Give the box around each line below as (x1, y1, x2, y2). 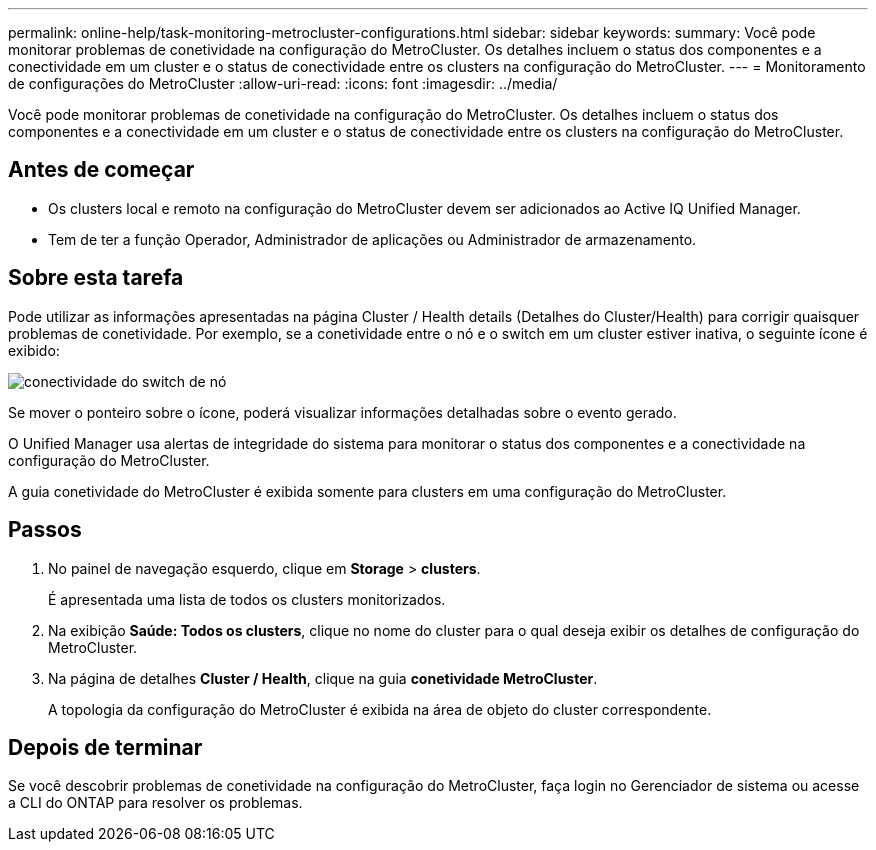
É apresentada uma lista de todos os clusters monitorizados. (48, 590, 446, 608)
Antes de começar (8, 157, 195, 183)
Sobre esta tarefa (8, 265, 184, 291)
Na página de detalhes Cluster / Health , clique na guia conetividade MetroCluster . (48, 669, 598, 687)
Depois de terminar (8, 734, 203, 760)
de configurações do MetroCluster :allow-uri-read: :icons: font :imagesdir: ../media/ (8, 75, 558, 92)
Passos (8, 517, 82, 543)
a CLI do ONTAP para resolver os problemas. (8, 794, 303, 812)
